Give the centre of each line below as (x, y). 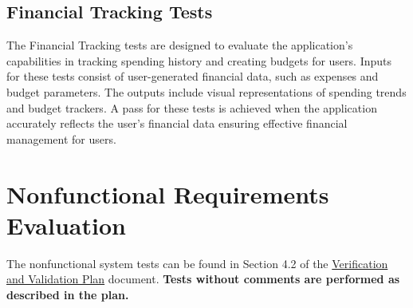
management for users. (61, 138)
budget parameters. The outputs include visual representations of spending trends (206, 91)
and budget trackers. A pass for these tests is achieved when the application (192, 107)
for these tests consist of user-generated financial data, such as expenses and (193, 76)
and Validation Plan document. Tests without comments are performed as (203, 279)
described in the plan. (68, 294)
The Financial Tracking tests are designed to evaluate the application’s (180, 45)
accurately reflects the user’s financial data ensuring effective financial (177, 123)
